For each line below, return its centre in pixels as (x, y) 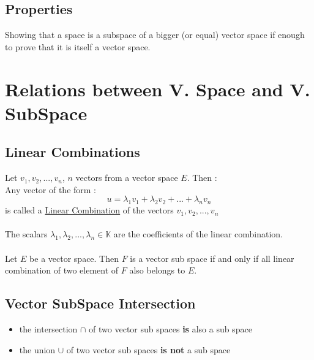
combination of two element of (62, 270)
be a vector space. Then (74, 258)
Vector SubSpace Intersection (100, 303)
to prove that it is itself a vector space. (78, 46)
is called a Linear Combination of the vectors (89, 210)
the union (37, 349)
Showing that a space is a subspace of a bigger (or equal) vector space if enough (155, 35)
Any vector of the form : (51, 189)
